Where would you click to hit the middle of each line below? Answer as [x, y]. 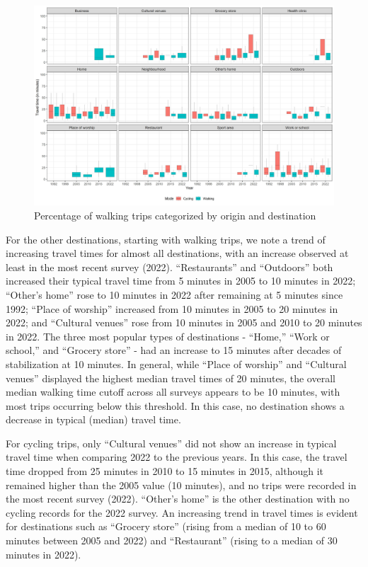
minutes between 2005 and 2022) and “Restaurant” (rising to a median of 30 [172, 540]
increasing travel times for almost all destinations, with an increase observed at [177, 253]
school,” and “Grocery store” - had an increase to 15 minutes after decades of [174, 350]
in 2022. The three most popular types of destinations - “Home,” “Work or [168, 336]
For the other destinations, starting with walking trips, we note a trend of [166, 239]
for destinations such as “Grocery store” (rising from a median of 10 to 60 [166, 526]
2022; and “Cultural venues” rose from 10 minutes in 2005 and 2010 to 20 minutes [184, 322]
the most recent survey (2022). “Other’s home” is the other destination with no [178, 499]
